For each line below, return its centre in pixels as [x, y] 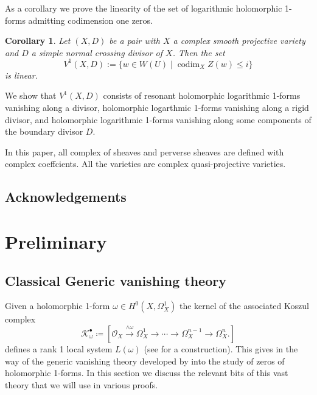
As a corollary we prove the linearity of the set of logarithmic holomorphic [144, 8]
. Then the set [199, 52]
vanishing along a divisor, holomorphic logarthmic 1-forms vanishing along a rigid [157, 108]
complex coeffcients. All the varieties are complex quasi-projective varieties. [145, 164]
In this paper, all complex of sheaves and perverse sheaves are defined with [145, 151]
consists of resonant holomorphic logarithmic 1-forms [202, 95]
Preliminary [56, 241]
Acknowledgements [66, 197]
